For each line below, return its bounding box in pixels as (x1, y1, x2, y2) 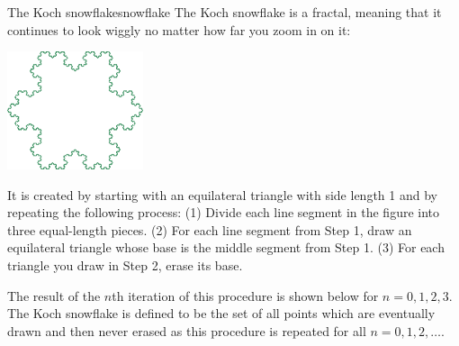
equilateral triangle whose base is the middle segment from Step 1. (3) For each (7, 238, 445, 257)
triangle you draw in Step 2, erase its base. (7, 255, 243, 274)
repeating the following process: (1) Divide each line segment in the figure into (7, 203, 440, 222)
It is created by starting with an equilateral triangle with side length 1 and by (7, 185, 437, 204)
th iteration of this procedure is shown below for (112, 286, 379, 305)
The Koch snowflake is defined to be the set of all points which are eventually (7, 304, 436, 323)
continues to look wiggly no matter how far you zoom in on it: (7, 20, 351, 39)
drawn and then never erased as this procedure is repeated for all (7, 321, 366, 340)
